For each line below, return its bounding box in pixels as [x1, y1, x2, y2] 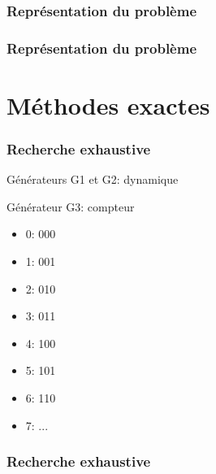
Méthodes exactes [6, 88, 210, 121]
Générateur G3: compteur [6, 198, 135, 215]
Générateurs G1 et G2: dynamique [6, 171, 179, 188]
